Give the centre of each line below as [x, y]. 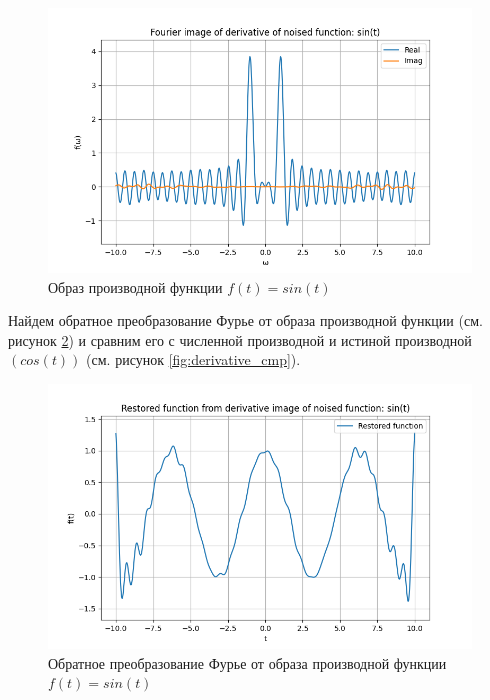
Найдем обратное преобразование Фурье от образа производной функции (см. [245, 320]
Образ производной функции [135, 286]
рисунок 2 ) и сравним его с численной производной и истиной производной [240, 339]
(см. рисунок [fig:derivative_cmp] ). [193, 359]
